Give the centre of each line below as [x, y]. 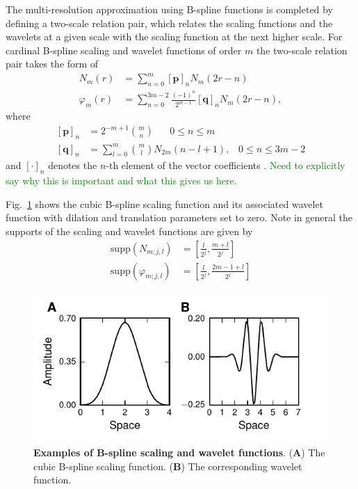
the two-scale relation [302, 50]
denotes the [73, 165]
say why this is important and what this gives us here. [121, 181]
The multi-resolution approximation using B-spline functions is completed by [169, 9]
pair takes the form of [52, 64]
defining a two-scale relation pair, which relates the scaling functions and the [169, 23]
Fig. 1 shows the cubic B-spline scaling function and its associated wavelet [165, 203]
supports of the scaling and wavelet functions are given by [129, 231]
